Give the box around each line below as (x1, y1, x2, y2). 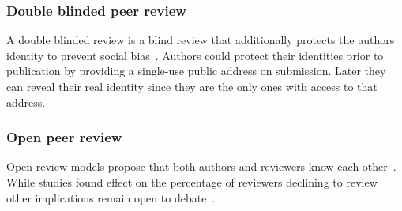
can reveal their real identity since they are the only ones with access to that (6, 78, 378, 94)
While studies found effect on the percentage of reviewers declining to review (6, 174, 378, 190)
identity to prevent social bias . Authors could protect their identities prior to (6, 47, 384, 63)
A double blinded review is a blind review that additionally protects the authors (6, 32, 395, 48)
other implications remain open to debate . (6, 189, 216, 205)
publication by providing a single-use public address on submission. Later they (6, 62, 386, 79)
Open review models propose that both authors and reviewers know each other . (6, 158, 396, 175)
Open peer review (6, 127, 122, 147)
